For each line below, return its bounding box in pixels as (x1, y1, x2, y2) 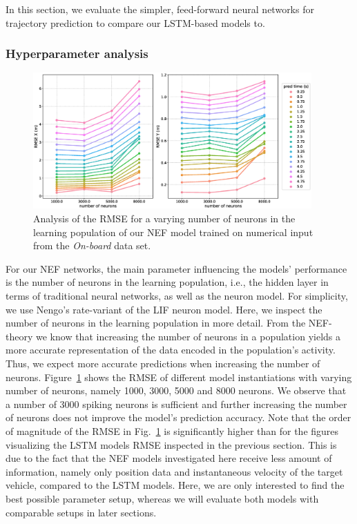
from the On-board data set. (33, 238, 151, 253)
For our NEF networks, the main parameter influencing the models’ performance (6, 261, 347, 275)
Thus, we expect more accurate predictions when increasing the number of (6, 356, 320, 370)
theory (6, 329, 33, 343)
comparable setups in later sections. (6, 505, 157, 519)
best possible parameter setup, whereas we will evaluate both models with (6, 491, 319, 505)
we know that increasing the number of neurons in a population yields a (36, 329, 340, 343)
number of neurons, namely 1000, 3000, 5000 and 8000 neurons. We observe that (6, 383, 347, 398)
